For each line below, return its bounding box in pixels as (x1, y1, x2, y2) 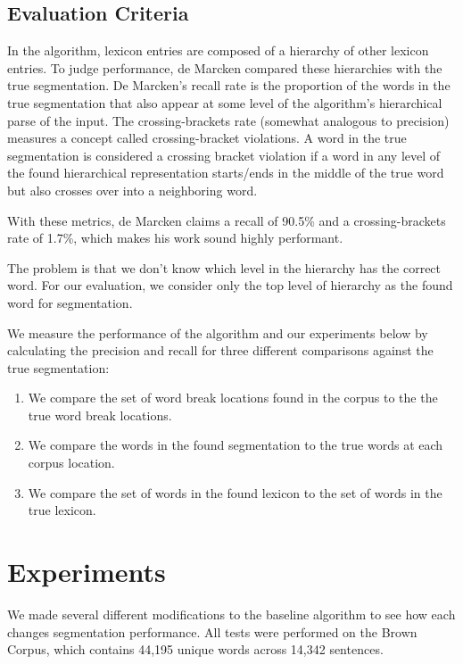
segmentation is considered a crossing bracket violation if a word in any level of (7, 145, 441, 164)
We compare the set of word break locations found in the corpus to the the (28, 388, 438, 407)
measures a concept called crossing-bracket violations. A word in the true (7, 129, 407, 147)
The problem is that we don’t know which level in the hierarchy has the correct (7, 258, 442, 277)
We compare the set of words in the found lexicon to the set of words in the (28, 483, 442, 502)
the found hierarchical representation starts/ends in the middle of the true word (7, 163, 444, 182)
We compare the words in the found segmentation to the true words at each (28, 436, 443, 454)
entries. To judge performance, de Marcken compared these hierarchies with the (7, 58, 442, 77)
